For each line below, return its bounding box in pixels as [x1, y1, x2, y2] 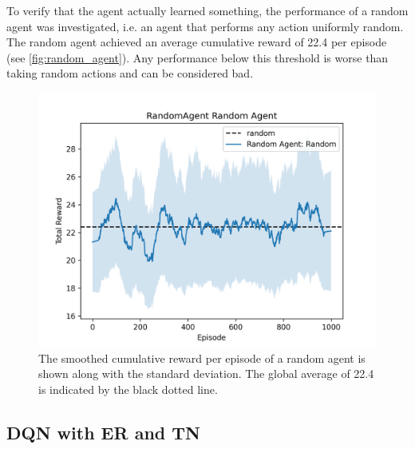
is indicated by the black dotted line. [38, 380, 218, 397]
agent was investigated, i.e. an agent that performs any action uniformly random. [6, 18, 404, 34]
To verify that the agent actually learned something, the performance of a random [6, 2, 409, 18]
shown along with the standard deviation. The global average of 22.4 [38, 365, 374, 382]
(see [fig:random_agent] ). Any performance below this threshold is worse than [6, 49, 389, 66]
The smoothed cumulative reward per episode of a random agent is [38, 349, 366, 366]
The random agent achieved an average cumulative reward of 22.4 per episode [6, 34, 387, 50]
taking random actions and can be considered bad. [6, 65, 254, 81]
